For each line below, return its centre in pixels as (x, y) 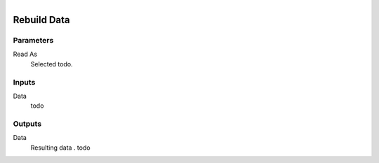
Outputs (27, 124)
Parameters (33, 40)
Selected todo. (52, 64)
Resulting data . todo (60, 148)
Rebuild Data (41, 20)
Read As (25, 54)
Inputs (24, 82)
